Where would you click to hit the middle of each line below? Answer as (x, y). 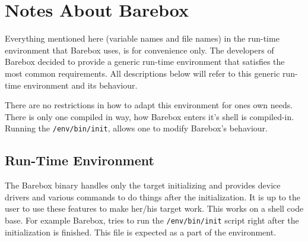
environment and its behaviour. (80, 85)
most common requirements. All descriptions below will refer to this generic (142, 73)
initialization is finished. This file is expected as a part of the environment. (141, 232)
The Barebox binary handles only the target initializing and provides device (143, 185)
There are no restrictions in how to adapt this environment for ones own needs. (149, 105)
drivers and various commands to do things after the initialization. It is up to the (153, 197)
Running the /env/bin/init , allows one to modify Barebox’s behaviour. (136, 128)
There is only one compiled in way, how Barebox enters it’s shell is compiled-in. (150, 116)
